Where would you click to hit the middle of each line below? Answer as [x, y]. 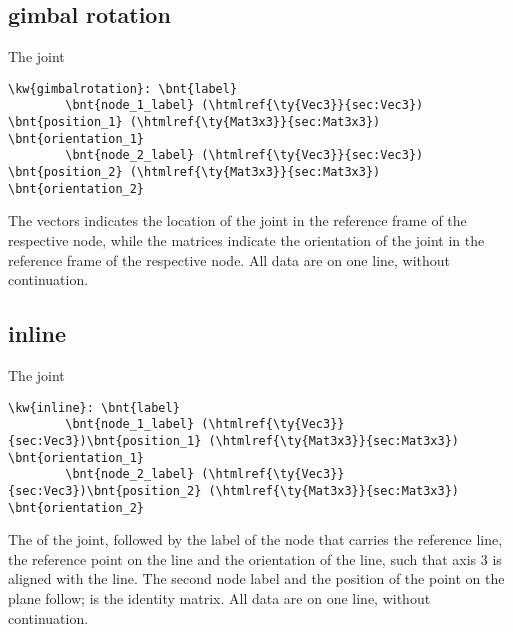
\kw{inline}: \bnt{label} [94, 407]
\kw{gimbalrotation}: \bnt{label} [123, 88]
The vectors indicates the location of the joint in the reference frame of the [237, 220]
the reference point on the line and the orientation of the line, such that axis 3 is [255, 558]
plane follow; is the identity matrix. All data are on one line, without [219, 597]
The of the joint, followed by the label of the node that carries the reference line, [255, 539]
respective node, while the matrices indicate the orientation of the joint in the [246, 239]
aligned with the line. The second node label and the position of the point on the [256, 578]
